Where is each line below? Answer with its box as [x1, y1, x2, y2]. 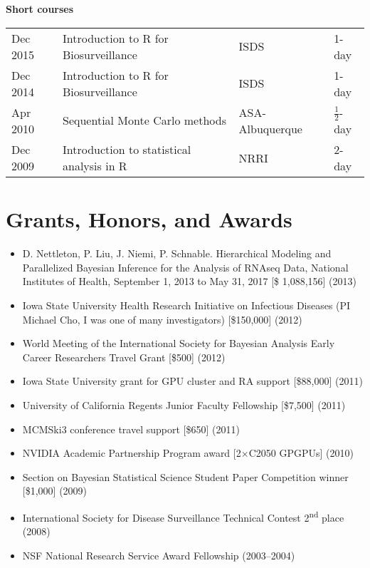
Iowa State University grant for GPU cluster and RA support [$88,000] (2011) [22, 373, 363, 388]
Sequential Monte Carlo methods [63, 112, 226, 129]
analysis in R [63, 158, 127, 175]
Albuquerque [238, 120, 302, 137]
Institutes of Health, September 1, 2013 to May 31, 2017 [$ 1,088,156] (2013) [22, 274, 356, 289]
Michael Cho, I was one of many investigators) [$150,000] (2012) [22, 311, 302, 326]
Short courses [6, 1, 74, 16]
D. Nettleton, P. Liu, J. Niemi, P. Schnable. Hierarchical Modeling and [22, 246, 332, 261]
